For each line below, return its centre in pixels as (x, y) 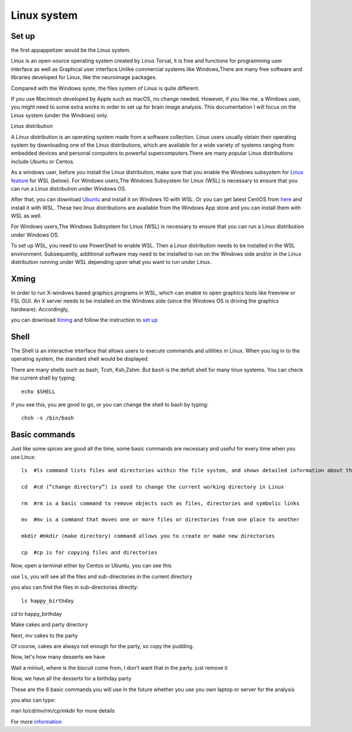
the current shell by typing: (43, 378)
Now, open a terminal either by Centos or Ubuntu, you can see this (91, 565)
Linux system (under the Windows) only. (60, 115)
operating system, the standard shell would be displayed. (80, 359)
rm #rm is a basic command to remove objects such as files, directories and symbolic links (160, 503)
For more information (36, 721)
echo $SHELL (38, 391)
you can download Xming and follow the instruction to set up (84, 320)
